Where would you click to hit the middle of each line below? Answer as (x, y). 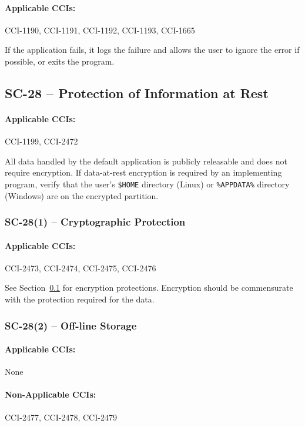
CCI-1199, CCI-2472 (41, 141)
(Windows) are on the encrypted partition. (82, 195)
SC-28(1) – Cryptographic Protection (95, 222)
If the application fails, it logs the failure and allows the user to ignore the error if (152, 50)
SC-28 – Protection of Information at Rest (137, 93)
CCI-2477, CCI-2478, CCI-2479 (61, 417)
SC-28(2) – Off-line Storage (71, 325)
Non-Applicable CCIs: (51, 394)
